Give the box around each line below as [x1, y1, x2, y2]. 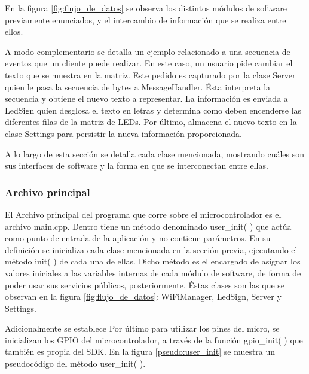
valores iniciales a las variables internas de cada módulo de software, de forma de [5, 266, 301, 279]
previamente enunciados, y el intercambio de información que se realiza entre [5, 13, 286, 26]
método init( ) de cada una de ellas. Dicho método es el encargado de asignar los [5, 255, 301, 267]
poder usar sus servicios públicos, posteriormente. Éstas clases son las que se [5, 278, 285, 291]
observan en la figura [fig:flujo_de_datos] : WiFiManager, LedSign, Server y [5, 290, 282, 303]
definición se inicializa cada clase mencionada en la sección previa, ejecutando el [5, 243, 298, 256]
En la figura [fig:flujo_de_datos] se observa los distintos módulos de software [5, 2, 287, 14]
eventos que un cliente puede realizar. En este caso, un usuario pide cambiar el [5, 57, 293, 69]
